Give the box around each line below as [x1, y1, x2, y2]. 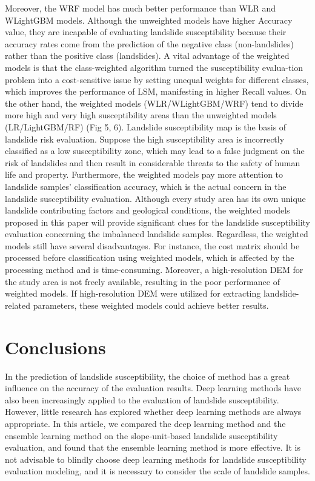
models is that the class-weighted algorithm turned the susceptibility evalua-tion [5, 61, 303, 73]
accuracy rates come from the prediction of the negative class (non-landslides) [5, 37, 294, 50]
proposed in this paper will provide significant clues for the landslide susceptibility [5, 215, 310, 228]
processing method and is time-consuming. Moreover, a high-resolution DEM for [5, 263, 303, 276]
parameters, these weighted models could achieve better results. [33, 298, 269, 311]
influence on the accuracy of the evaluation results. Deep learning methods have [5, 382, 301, 394]
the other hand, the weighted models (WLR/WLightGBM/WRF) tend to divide [5, 96, 303, 109]
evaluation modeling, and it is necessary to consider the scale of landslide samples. [5, 465, 310, 477]
